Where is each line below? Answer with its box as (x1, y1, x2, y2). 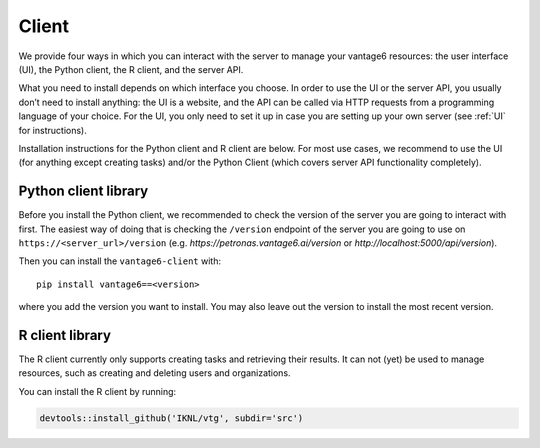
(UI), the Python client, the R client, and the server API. (18, 63, 244, 75)
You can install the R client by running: (18, 385, 177, 397)
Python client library (18, 183, 149, 200)
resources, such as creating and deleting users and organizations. (18, 367, 291, 379)
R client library (18, 326, 112, 344)
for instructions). (18, 124, 87, 136)
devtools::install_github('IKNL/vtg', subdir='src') (39, 412, 304, 424)
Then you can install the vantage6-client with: (18, 255, 222, 267)
